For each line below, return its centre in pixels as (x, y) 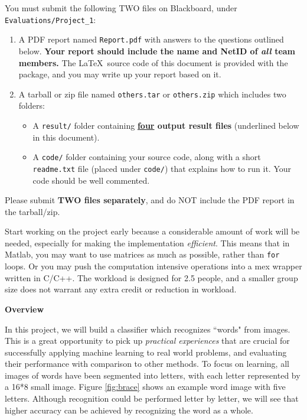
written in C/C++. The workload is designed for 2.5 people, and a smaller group (151, 277)
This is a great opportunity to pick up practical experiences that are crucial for (147, 341)
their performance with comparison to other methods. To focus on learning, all (147, 364)
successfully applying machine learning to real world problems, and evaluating (146, 352)
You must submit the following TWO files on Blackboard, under (121, 8)
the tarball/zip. (32, 211)
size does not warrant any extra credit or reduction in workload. (121, 289)
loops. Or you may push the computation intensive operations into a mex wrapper (153, 266)
